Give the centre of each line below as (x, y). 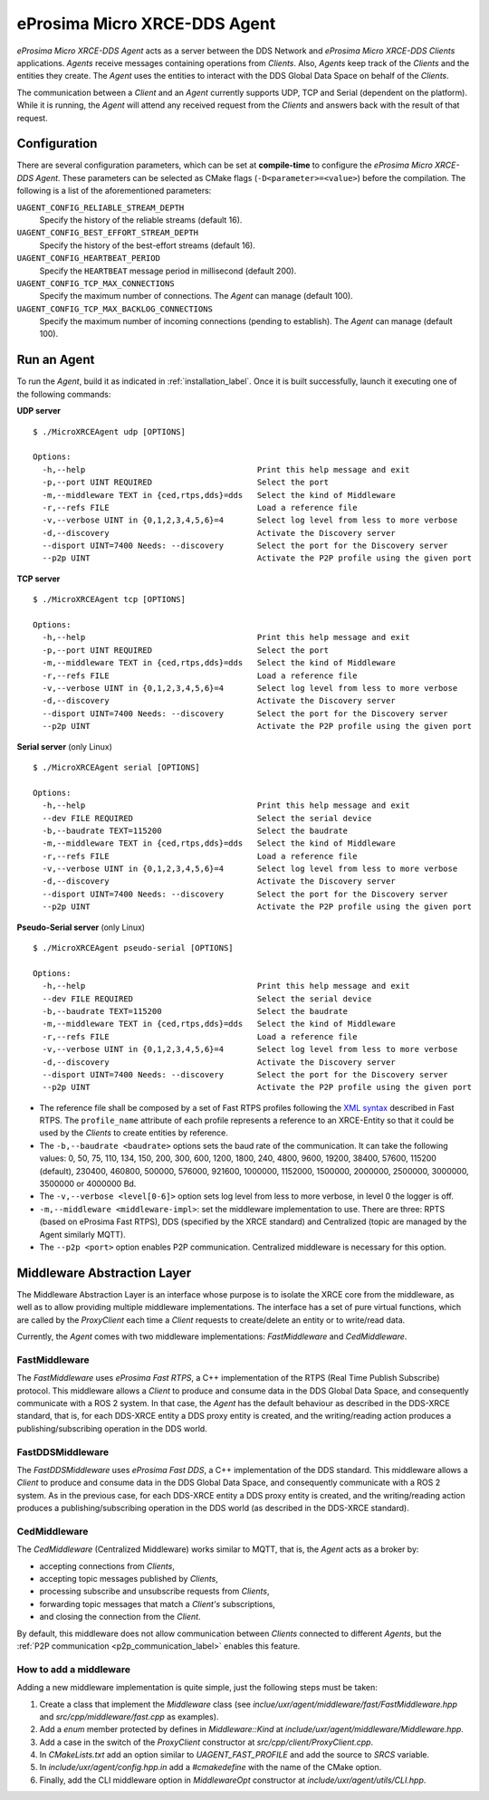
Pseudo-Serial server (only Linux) (81, 927)
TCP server (38, 579)
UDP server (39, 411)
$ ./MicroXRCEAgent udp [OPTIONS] (109, 431)
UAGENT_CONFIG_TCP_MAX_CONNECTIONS (96, 283)
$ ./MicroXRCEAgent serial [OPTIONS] (117, 767)
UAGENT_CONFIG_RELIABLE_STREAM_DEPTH (101, 207)
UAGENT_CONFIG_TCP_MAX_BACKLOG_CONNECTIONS (115, 309)
